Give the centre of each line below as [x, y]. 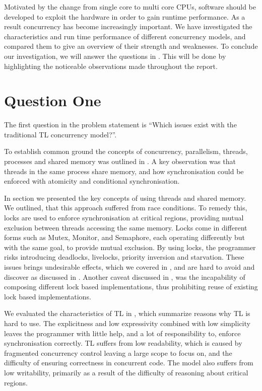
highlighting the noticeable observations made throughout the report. [111, 66]
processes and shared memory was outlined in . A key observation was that [120, 161]
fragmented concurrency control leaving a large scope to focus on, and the [118, 353]
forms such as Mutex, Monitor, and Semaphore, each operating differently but [125, 237]
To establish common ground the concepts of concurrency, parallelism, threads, [126, 151]
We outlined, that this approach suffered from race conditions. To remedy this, [126, 208]
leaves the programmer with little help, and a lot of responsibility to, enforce [122, 333]
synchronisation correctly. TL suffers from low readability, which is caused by [123, 343]
